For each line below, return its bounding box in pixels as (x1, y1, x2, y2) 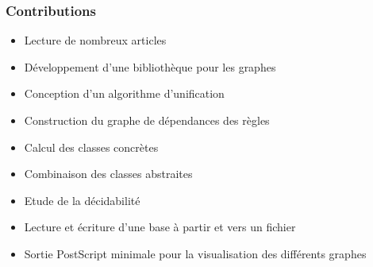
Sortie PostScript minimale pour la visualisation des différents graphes (24, 245, 367, 261)
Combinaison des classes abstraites (24, 165, 193, 182)
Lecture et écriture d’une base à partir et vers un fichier (24, 219, 296, 235)
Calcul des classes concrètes (24, 138, 159, 155)
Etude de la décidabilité (24, 192, 140, 208)
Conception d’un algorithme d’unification (24, 85, 225, 102)
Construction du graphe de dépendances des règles (24, 112, 270, 128)
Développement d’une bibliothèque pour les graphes (24, 58, 276, 75)
